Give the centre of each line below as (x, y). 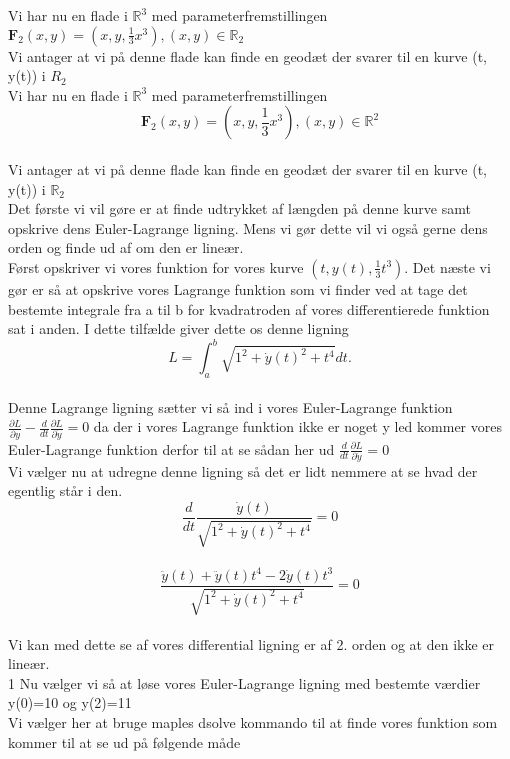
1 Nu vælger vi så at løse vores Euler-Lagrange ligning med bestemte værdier (244, 682)
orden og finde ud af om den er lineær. (126, 247)
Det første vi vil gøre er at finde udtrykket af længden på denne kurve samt (239, 208)
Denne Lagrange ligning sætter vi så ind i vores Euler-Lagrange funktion (230, 406)
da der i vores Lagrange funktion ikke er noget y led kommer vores (297, 426)
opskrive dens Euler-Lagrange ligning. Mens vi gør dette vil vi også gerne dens (248, 227)
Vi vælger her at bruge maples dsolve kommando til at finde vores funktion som (253, 721)
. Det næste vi (447, 266)
